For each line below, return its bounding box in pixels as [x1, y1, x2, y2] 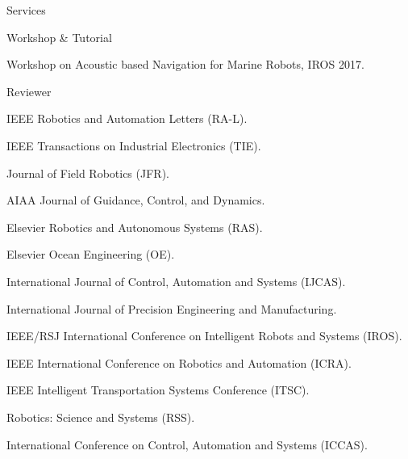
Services [6, 2, 46, 18]
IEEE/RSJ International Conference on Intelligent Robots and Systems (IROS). [6, 327, 402, 344]
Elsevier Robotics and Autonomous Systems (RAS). [6, 218, 263, 235]
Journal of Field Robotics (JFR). [6, 164, 169, 181]
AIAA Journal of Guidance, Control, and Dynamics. [6, 192, 265, 208]
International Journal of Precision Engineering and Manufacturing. [6, 300, 337, 317]
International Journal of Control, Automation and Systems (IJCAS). [6, 272, 346, 289]
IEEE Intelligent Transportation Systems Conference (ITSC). [6, 381, 310, 398]
